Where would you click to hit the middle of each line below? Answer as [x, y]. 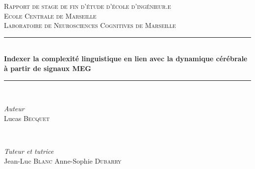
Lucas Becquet [27, 118]
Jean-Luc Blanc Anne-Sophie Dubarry [63, 160]
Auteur [14, 109]
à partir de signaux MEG [48, 68]
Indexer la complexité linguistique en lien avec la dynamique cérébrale [126, 59]
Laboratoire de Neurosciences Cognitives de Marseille [90, 25]
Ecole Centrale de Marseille [50, 15]
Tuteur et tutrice [29, 151]
